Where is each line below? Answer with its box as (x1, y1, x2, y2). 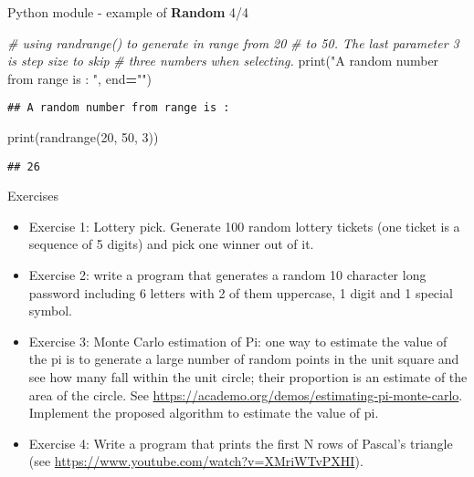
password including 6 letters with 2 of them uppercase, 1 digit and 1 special (28, 283, 453, 302)
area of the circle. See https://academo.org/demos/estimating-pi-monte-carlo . (28, 385, 463, 404)
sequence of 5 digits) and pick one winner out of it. (28, 234, 314, 254)
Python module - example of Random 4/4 (7, 3, 249, 21)
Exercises (7, 186, 58, 205)
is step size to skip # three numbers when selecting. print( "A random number (7, 51, 439, 70)
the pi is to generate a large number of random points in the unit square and (28, 349, 459, 368)
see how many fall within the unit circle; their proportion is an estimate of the (28, 368, 468, 387)
